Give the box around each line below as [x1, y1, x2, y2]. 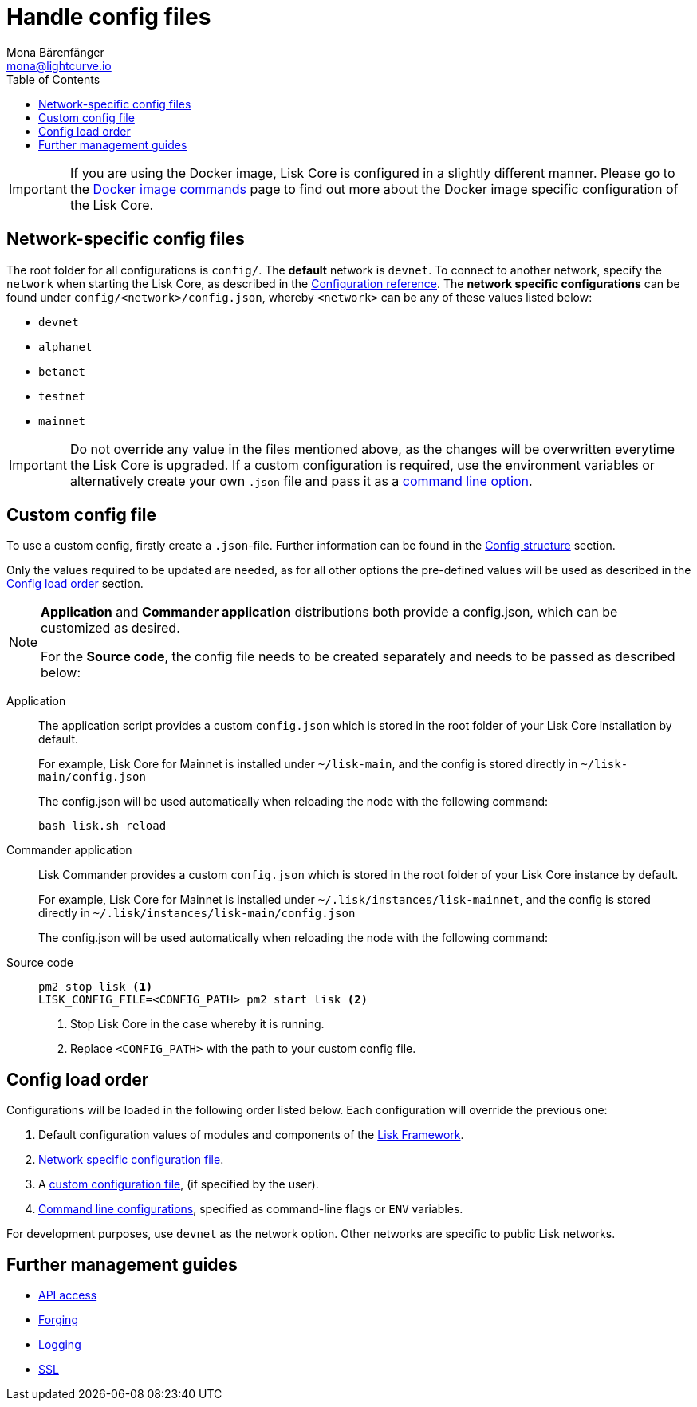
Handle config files [6, 3, 211, 30]
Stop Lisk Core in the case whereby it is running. [70, 1017, 325, 1031]
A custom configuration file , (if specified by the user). [38, 1177, 319, 1192]
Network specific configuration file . [38, 1153, 224, 1167]
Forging [38, 1313, 78, 1327]
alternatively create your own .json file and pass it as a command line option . [69, 472, 533, 489]
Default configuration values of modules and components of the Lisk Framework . [38, 1128, 464, 1142]
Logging [38, 1338, 81, 1352]
